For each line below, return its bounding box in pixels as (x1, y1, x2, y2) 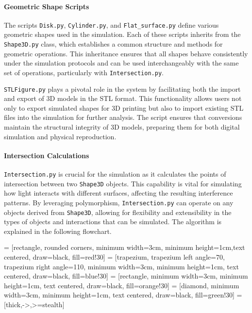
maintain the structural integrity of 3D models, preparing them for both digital (4, 121, 240, 132)
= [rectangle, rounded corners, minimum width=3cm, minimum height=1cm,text (4, 242, 245, 252)
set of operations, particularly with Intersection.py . (4, 67, 164, 77)
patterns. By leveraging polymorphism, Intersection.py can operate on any (4, 197, 234, 207)
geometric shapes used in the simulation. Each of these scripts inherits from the (4, 29, 241, 39)
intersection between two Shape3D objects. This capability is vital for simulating (4, 178, 242, 188)
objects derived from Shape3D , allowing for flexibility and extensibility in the (4, 207, 232, 217)
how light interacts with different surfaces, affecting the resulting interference (4, 188, 233, 198)
